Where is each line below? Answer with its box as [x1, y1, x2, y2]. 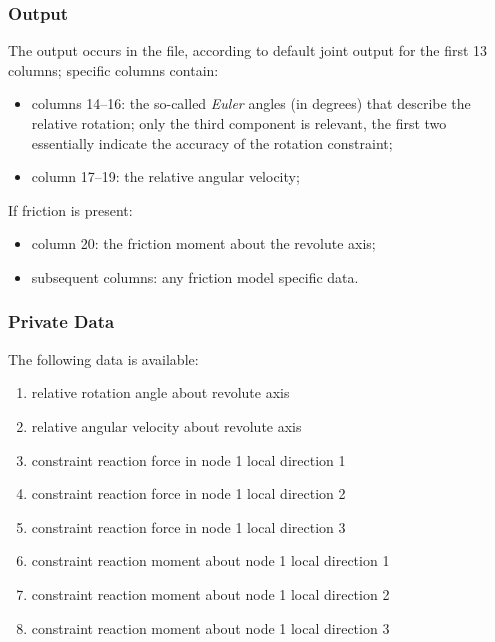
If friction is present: [8, 199, 133, 220]
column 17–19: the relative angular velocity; [31, 166, 300, 187]
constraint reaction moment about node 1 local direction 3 [31, 617, 390, 638]
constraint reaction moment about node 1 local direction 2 [31, 583, 390, 604]
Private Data [8, 309, 115, 334]
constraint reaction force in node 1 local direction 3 [31, 516, 346, 537]
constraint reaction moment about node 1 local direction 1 [31, 550, 390, 571]
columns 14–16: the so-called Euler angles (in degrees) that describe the [31, 93, 471, 114]
